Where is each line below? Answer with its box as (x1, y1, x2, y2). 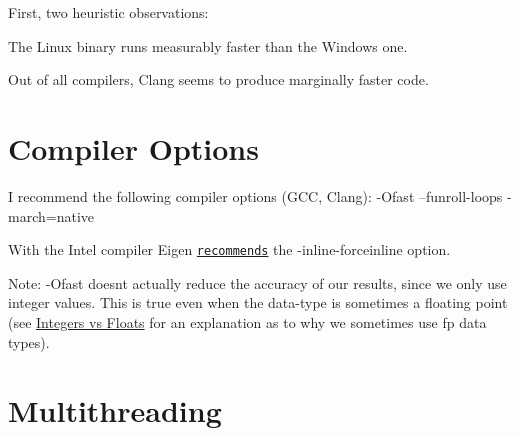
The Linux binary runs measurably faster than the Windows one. (8, 35, 408, 56)
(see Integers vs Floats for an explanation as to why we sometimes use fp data (8, 311, 487, 332)
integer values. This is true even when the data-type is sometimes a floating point (8, 292, 508, 313)
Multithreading (8, 390, 222, 431)
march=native (8, 205, 94, 226)
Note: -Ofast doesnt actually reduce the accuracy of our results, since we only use (8, 272, 507, 293)
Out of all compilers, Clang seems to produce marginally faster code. (8, 69, 429, 90)
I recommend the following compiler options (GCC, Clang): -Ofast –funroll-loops (8, 185, 503, 206)
